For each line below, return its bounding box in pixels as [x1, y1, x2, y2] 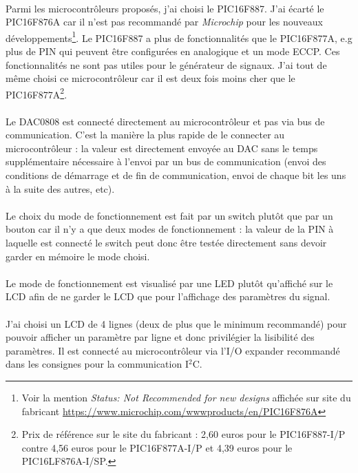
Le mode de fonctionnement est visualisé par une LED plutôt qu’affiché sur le [6, 275, 333, 290]
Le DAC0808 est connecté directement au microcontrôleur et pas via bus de [6, 114, 325, 128]
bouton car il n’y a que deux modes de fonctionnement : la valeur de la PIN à [6, 222, 334, 236]
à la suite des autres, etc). [6, 181, 115, 196]
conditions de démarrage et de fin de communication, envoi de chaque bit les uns [6, 168, 346, 182]
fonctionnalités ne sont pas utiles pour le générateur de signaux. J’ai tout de [6, 57, 327, 72]
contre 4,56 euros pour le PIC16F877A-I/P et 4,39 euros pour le [21, 440, 293, 454]
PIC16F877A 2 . [6, 85, 67, 101]
